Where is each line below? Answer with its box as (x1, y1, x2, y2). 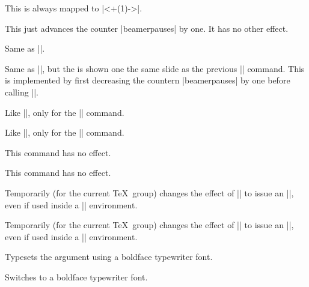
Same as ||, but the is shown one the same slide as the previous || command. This (5, 62, 305, 74)
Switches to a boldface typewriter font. (5, 270, 148, 283)
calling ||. (5, 85, 39, 98)
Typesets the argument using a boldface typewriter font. (5, 250, 213, 263)
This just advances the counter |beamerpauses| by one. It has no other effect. (5, 22, 289, 34)
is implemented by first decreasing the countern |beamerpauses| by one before (5, 74, 290, 86)
